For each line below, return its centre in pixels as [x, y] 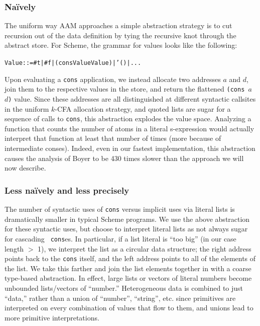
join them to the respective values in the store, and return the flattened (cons [125, 89]
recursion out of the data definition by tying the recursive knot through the [120, 35]
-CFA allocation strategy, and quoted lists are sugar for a [143, 108]
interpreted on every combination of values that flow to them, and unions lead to [129, 308]
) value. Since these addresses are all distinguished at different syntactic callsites [132, 98]
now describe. [25, 168]
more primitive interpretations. [52, 317]
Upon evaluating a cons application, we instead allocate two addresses [113, 79]
